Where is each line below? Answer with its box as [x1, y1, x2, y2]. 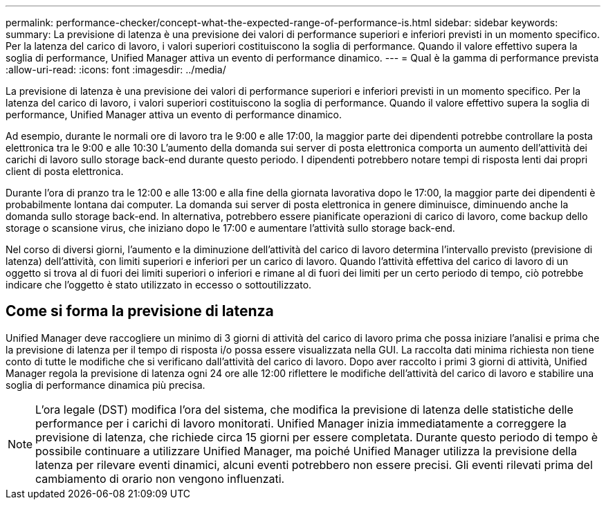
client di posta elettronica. [6, 165, 124, 177]
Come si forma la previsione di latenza [6, 302, 274, 320]
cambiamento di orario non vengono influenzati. [35, 471, 285, 486]
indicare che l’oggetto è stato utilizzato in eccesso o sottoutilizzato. [6, 279, 312, 291]
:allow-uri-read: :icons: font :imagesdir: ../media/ [6, 64, 226, 75]
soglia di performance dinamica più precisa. [6, 378, 205, 391]
